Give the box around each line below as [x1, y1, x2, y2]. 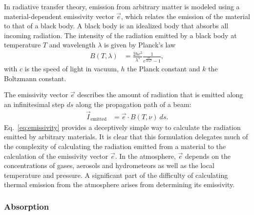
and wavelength [49, 40, 96, 50]
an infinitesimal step [4, 99, 64, 109]
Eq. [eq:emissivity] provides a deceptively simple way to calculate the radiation [4, 122, 241, 132]
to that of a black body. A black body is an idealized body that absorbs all [4, 21, 229, 31]
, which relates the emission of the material [121, 11, 250, 21]
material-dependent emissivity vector [4, 11, 114, 21]
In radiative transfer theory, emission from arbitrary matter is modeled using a [4, 1, 240, 11]
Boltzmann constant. [4, 73, 66, 83]
